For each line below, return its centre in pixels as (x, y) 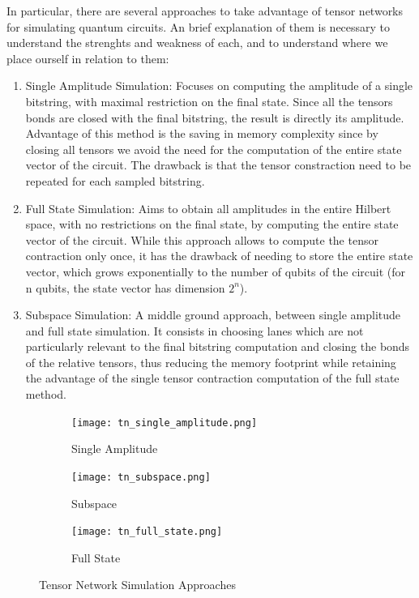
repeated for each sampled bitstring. (115, 180)
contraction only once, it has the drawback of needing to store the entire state (219, 256)
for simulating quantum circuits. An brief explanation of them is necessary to (199, 26)
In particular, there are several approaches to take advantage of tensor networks (205, 11)
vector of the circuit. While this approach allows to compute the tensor (202, 239)
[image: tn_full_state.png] (147, 532)
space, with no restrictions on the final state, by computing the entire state (212, 224)
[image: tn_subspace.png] (141, 477)
